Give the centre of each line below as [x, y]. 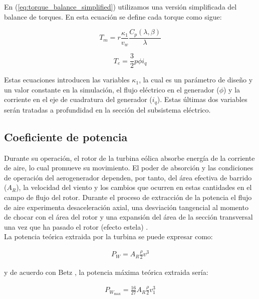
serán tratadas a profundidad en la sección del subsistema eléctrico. [107, 109]
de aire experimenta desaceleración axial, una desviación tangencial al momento [126, 207]
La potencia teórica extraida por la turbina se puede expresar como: [108, 236]
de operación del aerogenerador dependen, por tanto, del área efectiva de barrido [128, 177]
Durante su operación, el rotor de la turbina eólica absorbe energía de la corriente [129, 158]
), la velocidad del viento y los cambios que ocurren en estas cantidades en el [134, 187]
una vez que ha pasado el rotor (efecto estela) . [76, 226]
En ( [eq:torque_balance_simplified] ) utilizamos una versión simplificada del [120, 7]
